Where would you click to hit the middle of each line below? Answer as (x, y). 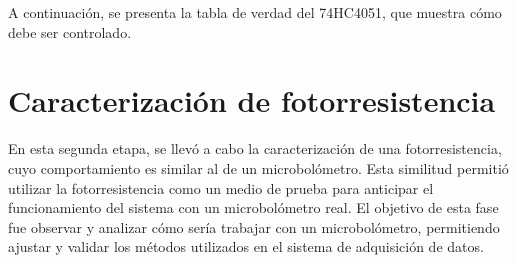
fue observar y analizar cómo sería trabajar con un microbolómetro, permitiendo (254, 226)
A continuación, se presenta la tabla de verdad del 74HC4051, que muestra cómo (255, 12)
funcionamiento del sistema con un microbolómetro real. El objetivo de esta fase (253, 207)
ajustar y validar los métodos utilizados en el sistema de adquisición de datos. (246, 246)
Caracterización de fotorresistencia (252, 100)
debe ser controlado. (70, 31)
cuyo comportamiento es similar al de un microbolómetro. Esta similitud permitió (258, 167)
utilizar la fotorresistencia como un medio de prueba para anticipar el (221, 187)
